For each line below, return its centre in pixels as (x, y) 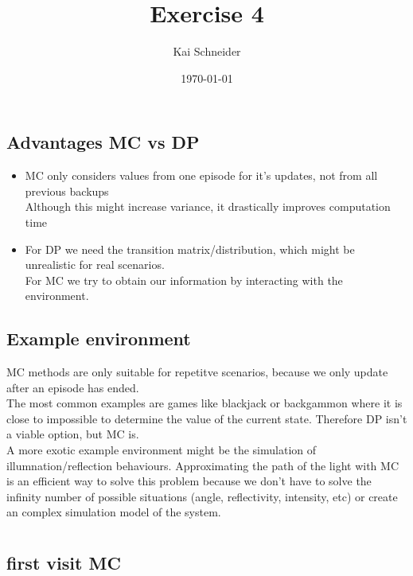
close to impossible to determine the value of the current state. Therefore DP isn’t (207, 418)
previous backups (67, 191)
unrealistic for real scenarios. (95, 265)
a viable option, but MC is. (73, 434)
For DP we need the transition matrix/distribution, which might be (190, 249)
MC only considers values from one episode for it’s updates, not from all (201, 175)
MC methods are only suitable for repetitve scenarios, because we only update (197, 372)
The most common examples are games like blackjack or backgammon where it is (205, 403)
